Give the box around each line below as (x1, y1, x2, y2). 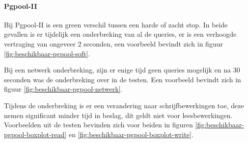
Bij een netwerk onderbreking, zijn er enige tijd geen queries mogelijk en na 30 (4, 65, 240, 75)
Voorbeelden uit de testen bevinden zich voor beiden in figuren (4, 119, 193, 130)
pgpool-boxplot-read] (4, 129, 67, 139)
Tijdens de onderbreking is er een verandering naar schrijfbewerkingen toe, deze (4, 100, 244, 110)
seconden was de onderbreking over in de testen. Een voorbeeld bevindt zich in (4, 74, 241, 84)
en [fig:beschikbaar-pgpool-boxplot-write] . (68, 129, 193, 139)
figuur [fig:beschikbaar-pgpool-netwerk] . (4, 84, 123, 94)
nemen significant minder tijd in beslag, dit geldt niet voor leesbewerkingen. (4, 110, 233, 120)
